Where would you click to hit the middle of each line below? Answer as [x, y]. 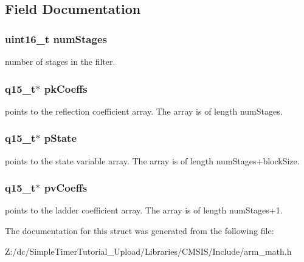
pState [60, 138]
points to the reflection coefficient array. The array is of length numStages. [144, 111]
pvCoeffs [66, 188]
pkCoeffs [66, 88]
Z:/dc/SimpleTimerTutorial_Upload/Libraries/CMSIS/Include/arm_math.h [148, 251]
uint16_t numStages [56, 39]
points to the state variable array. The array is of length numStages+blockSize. [152, 160]
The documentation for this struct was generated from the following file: [140, 231]
